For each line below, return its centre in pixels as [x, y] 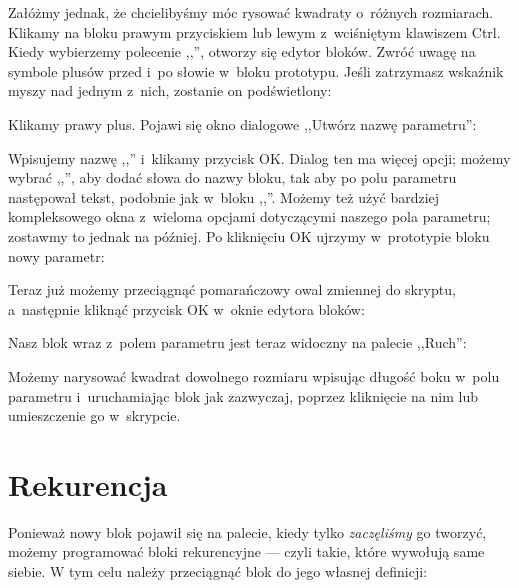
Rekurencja [88, 483]
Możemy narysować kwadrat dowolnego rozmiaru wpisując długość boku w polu [254, 375]
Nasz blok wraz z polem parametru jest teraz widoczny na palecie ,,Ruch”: [237, 342]
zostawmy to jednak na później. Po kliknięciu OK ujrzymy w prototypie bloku [249, 235]
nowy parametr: [56, 255]
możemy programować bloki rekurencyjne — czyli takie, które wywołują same [246, 551]
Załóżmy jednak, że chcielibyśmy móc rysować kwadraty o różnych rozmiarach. [251, 12]
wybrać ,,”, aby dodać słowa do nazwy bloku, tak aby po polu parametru [232, 177]
